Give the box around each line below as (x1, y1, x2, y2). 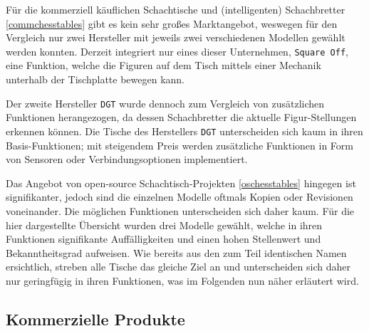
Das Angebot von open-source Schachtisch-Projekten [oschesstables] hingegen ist (6, 175, 356, 190)
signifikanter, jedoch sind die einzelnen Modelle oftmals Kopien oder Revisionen (6, 189, 353, 204)
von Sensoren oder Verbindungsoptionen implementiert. (6, 152, 248, 167)
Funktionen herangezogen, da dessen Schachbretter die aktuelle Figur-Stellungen (6, 110, 357, 125)
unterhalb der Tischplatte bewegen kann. (6, 72, 185, 87)
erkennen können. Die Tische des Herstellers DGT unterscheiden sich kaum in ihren (6, 123, 363, 138)
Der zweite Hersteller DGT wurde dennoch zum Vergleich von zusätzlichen (6, 95, 325, 110)
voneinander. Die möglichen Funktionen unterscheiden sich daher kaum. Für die (6, 203, 355, 218)
